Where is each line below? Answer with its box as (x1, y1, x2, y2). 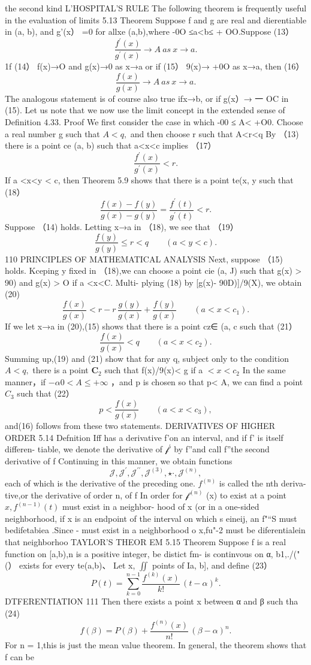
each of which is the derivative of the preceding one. (5, 476, 195, 489)
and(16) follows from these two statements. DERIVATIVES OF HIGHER (5, 419, 275, 432)
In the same (242, 364, 286, 376)
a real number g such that (5, 127, 100, 140)
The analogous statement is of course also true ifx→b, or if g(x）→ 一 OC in (5, 92, 289, 104)
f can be (5, 650, 34, 663)
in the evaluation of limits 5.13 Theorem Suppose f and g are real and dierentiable (5, 13, 307, 26)
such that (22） (17, 387, 74, 400)
